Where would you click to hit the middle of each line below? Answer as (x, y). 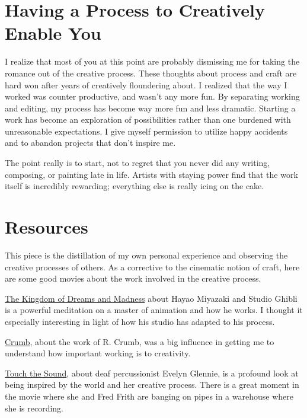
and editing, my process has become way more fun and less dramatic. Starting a (150, 108)
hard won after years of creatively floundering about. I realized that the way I (146, 84)
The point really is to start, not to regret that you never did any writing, (137, 163)
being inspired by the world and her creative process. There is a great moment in (152, 385)
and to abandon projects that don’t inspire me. (90, 143)
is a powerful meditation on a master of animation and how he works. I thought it (154, 310)
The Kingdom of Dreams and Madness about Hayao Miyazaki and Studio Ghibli (151, 298)
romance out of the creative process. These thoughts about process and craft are (151, 73)
